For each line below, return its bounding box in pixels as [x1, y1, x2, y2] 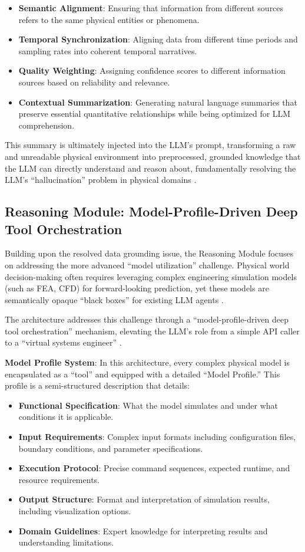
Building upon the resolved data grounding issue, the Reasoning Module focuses [5, 247, 294, 259]
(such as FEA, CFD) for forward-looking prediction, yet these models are [5, 282, 269, 294]
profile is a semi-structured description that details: [5, 379, 190, 392]
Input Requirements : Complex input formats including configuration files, [18, 431, 296, 443]
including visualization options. [18, 505, 131, 517]
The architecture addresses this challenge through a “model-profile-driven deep [5, 313, 289, 326]
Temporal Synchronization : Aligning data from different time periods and [18, 33, 298, 45]
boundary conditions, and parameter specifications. [18, 442, 203, 454]
